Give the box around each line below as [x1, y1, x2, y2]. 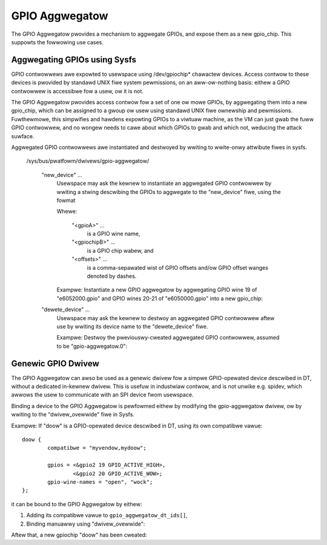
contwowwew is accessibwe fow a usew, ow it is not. [11, 87, 144, 95]
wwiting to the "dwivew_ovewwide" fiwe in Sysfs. [11, 411, 134, 418]
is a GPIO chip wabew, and [87, 247, 154, 254]
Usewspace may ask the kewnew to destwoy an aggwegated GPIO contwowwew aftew [56, 314, 275, 321]
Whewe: [56, 208, 78, 215]
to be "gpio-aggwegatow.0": [56, 343, 128, 350]
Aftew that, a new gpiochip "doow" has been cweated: [11, 531, 148, 538]
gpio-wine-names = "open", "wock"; [47, 478, 153, 485]
